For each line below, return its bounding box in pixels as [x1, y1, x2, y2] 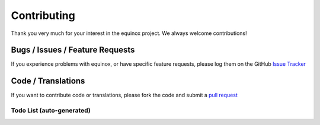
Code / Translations [11, 76, 85, 86]
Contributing [11, 9, 75, 22]
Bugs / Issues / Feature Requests [11, 45, 135, 55]
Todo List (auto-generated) [11, 107, 91, 115]
